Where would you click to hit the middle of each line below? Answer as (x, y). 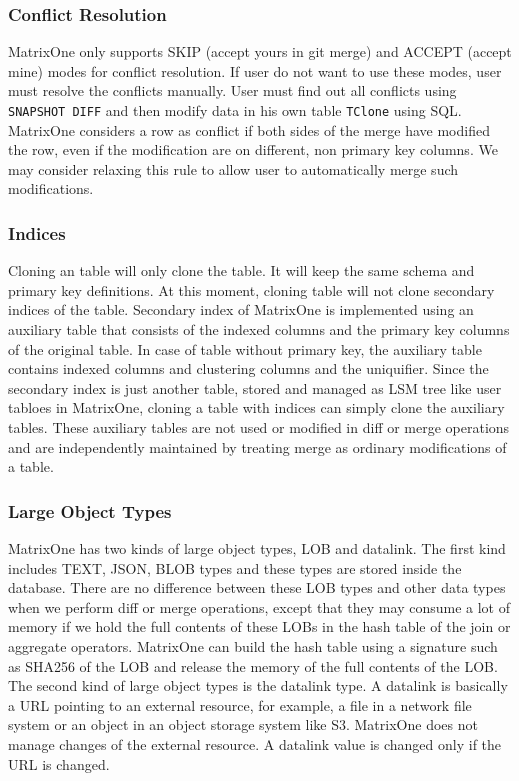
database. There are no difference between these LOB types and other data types (257, 587)
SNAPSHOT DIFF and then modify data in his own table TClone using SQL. (235, 110)
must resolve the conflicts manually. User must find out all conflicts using (232, 90)
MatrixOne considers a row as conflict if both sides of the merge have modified (249, 129)
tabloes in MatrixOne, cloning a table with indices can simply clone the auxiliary (256, 407)
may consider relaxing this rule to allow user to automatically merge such (233, 168)
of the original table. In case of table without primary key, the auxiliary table (245, 348)
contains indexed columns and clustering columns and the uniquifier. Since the (248, 368)
